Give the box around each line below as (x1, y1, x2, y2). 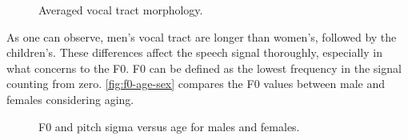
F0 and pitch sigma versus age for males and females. (38, 118, 300, 134)
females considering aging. (6, 90, 134, 107)
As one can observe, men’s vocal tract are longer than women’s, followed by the (6, 28, 397, 45)
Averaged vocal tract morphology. (38, 2, 203, 18)
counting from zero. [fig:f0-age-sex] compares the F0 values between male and (6, 75, 386, 92)
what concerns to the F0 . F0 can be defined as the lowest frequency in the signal (6, 59, 402, 76)
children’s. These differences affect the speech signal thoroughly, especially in (6, 44, 382, 61)
